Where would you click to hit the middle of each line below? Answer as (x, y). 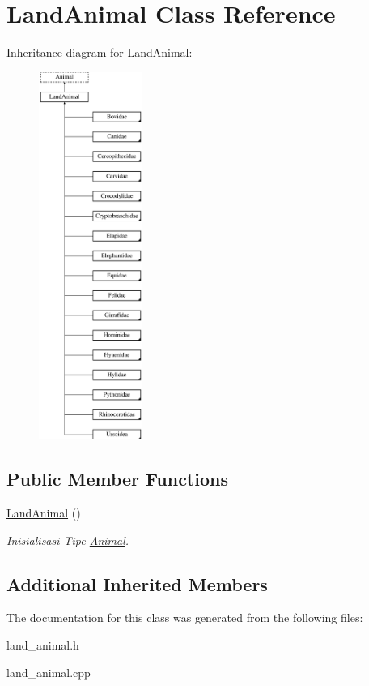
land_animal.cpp (49, 672)
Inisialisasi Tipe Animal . (68, 540)
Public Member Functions (117, 479)
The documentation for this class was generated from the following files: (185, 617)
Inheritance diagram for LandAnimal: (100, 52)
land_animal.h (43, 645)
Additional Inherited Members (137, 583)
